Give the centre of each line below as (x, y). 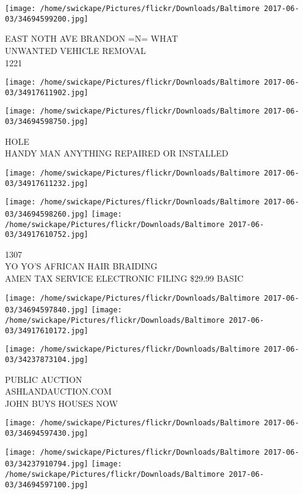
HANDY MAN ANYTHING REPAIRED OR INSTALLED (117, 153)
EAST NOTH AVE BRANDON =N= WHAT (92, 38)
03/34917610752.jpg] (47, 235)
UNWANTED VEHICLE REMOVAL (75, 50)
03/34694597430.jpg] (47, 433)
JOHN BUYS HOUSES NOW (62, 403)
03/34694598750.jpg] (47, 122)
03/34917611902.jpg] (47, 92)
